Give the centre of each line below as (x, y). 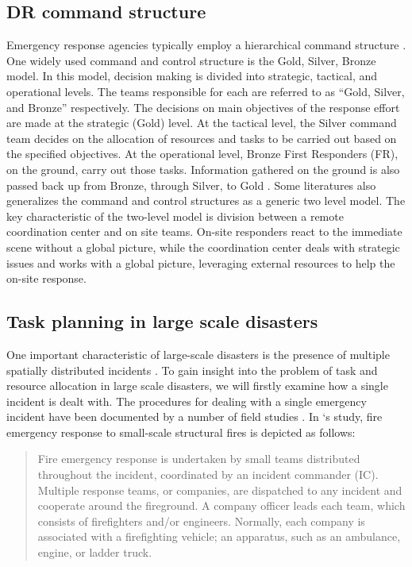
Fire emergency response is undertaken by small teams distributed (199, 459)
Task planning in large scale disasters (162, 321)
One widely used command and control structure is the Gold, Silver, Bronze (191, 60)
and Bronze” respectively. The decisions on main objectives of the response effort (203, 107)
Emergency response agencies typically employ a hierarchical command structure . (206, 45)
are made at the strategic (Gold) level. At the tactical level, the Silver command (202, 123)
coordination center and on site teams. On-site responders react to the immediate (204, 231)
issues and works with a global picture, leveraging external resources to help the (201, 262)
